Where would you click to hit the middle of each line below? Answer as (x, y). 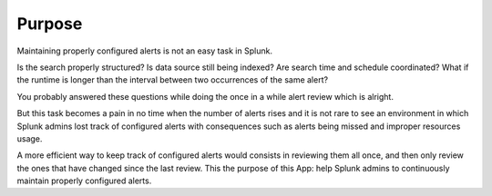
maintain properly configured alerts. (84, 181)
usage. (30, 138)
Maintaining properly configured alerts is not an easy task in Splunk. (145, 51)
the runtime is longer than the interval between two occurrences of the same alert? (172, 80)
